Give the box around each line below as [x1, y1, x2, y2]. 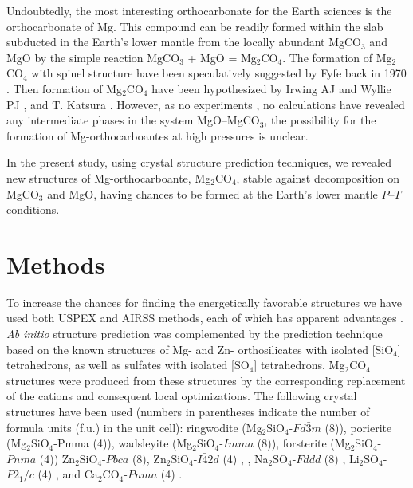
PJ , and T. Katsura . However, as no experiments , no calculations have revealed [6, 96, 405, 112]
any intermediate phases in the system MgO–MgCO [6, 112, 260, 128]
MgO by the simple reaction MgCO [6, 49, 180, 65]
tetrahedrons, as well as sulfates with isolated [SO [6, 356, 250, 373]
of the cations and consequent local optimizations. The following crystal [6, 388, 357, 404]
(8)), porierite [324, 419, 392, 435]
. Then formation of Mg [6, 80, 123, 96]
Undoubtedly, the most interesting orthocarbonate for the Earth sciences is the [6, 2, 392, 18]
